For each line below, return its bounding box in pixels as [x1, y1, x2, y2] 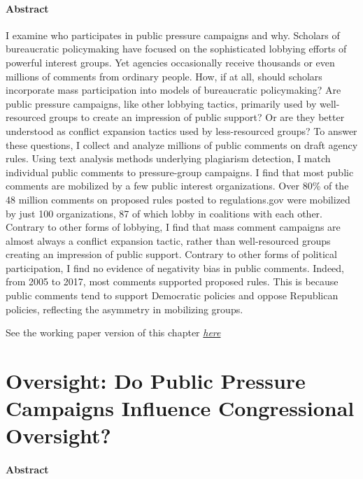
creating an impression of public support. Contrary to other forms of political [6, 247, 337, 262]
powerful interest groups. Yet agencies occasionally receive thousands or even [6, 55, 335, 69]
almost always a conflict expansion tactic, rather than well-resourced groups [6, 233, 331, 248]
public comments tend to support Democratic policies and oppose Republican [6, 288, 339, 303]
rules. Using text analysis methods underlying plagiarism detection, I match [6, 151, 331, 166]
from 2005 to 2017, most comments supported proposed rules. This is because [6, 274, 339, 289]
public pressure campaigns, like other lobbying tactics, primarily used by [6, 96, 317, 110]
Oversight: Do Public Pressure [6, 366, 306, 395]
